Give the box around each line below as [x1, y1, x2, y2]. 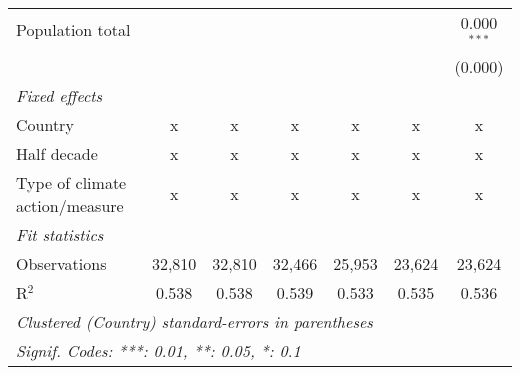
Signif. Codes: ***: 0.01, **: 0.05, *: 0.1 [16, 338, 301, 362]
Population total [16, 18, 131, 42]
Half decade [16, 141, 98, 165]
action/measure [16, 193, 124, 217]
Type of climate [16, 170, 127, 194]
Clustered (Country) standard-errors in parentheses [16, 309, 373, 333]
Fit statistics [16, 222, 104, 246]
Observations [16, 251, 107, 275]
